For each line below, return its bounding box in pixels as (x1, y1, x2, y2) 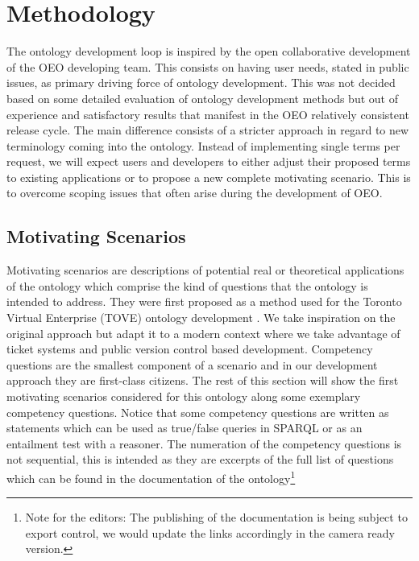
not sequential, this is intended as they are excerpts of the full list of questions (6, 451, 394, 468)
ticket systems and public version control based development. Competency (6, 340, 373, 357)
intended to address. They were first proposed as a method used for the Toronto (6, 293, 402, 310)
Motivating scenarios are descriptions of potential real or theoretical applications (6, 262, 404, 278)
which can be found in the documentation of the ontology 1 (6, 467, 296, 486)
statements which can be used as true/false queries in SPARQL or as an (6, 419, 363, 436)
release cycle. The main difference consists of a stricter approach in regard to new (6, 122, 409, 138)
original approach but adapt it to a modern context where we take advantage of (6, 324, 400, 341)
